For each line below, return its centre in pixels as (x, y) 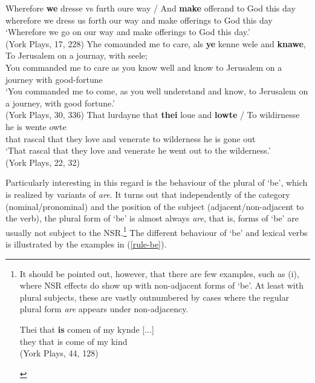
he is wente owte (36, 126)
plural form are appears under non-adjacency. (104, 309)
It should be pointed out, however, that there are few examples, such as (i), (159, 273)
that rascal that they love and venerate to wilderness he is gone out (131, 138)
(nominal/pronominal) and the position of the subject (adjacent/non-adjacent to (155, 206)
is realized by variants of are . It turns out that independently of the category (148, 194)
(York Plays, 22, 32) (43, 162)
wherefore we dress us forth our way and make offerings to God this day (139, 20)
